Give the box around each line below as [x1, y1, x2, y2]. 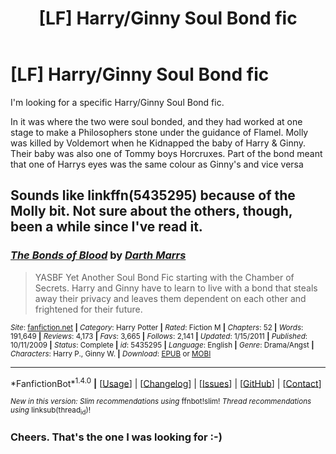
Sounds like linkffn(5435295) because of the [10, 187, 296, 204]
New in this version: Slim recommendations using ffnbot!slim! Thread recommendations [10, 397, 312, 407]
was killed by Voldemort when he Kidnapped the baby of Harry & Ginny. [10, 137, 307, 149]
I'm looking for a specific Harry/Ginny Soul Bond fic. [10, 96, 225, 108]
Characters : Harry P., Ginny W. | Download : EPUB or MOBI [10, 348, 212, 359]
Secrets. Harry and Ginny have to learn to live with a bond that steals [34, 282, 318, 294]
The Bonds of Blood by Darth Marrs [10, 248, 187, 262]
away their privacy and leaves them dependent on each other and [34, 292, 307, 304]
